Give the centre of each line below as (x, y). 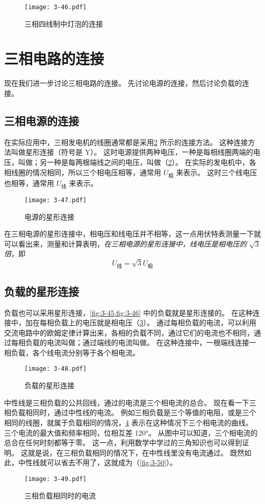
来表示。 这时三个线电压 (217, 172)
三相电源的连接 (42, 120)
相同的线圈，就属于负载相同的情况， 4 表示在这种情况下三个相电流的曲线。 (128, 422)
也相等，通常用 (29, 183)
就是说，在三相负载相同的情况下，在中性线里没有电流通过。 (128, 452)
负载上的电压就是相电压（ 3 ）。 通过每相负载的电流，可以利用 (155, 322)
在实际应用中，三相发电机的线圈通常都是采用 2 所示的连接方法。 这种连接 (126, 142)
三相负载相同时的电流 (60, 495)
